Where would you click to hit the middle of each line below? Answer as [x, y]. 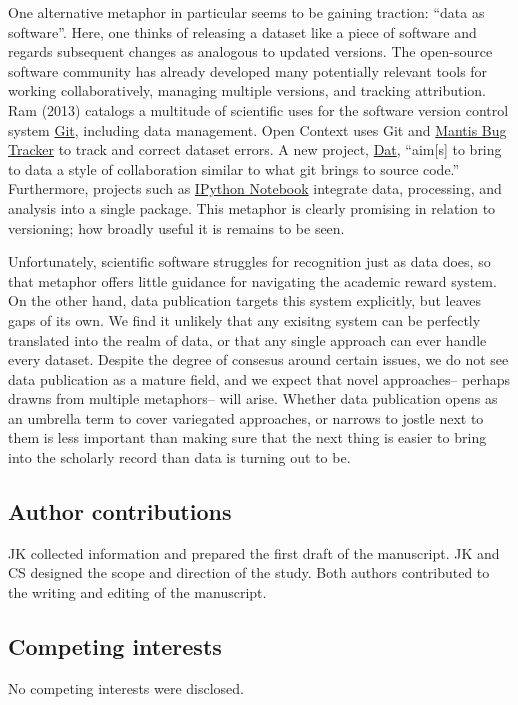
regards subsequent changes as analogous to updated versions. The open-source [250, 51]
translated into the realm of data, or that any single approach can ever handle [247, 339]
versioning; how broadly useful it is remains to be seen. [176, 227]
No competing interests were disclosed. [126, 687]
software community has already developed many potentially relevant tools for [248, 70]
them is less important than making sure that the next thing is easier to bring [247, 437]
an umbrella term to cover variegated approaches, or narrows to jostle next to [246, 417]
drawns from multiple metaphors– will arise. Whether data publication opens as [253, 398]
